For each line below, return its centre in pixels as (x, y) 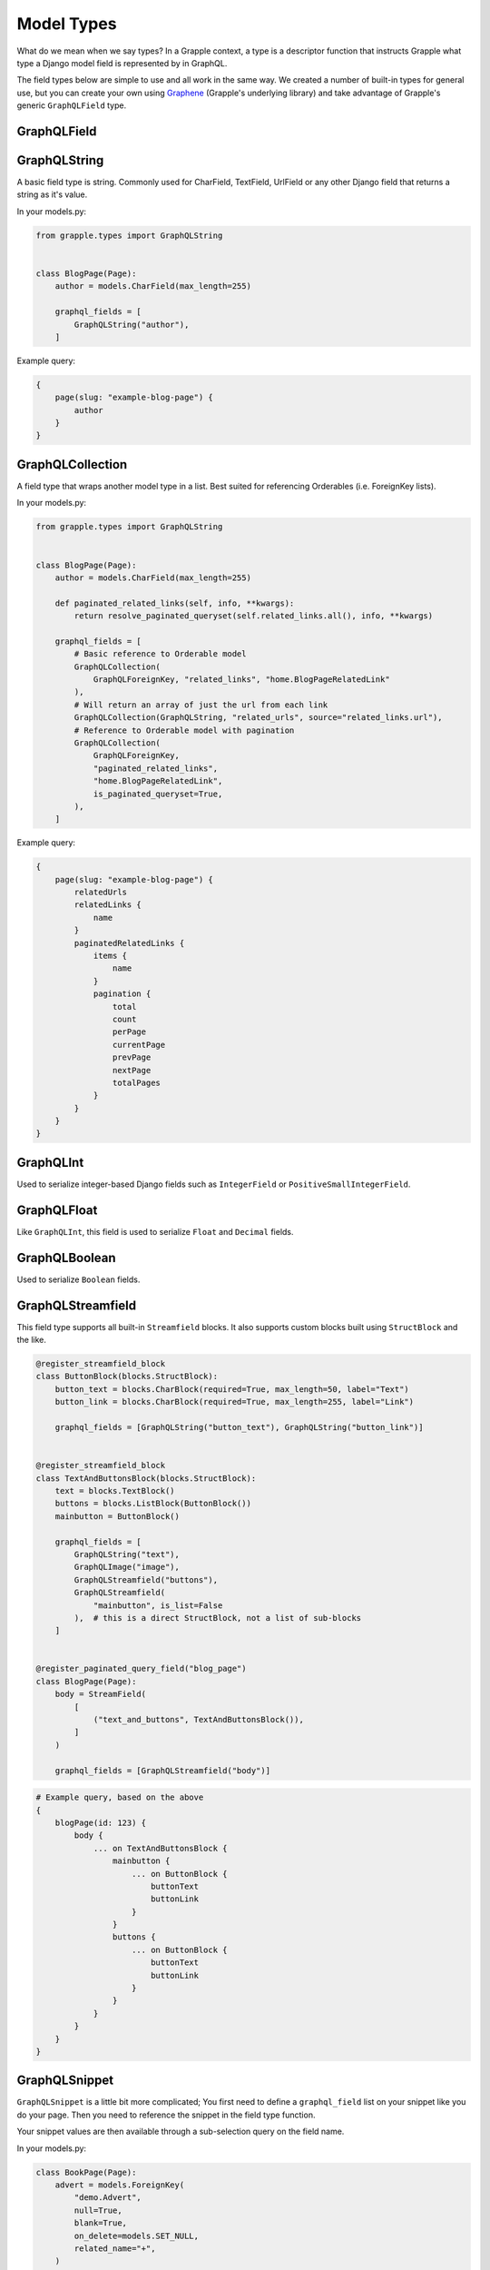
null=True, (98, 2210)
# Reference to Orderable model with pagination (184, 730)
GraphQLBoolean (67, 1258)
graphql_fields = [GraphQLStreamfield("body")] (163, 1770)
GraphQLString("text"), (127, 1554)
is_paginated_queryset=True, (158, 794)
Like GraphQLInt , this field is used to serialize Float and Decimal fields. (155, 1231)
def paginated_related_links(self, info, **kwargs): (175, 603)
